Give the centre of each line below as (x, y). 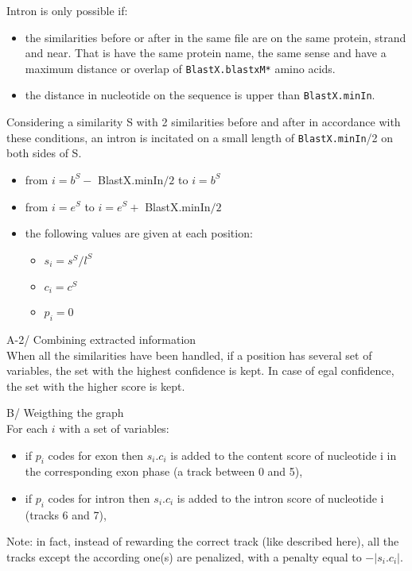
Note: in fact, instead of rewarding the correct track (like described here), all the (203, 541)
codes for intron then (99, 498)
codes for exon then (96, 455)
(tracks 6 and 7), (66, 514)
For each (27, 428)
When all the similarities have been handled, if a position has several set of (189, 355)
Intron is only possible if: (67, 10)
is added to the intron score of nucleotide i (280, 498)
